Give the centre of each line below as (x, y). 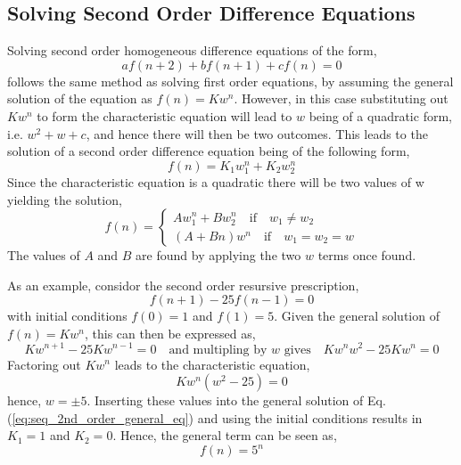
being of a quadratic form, (380, 115)
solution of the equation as (80, 98)
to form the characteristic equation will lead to (165, 115)
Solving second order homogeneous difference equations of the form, (192, 50)
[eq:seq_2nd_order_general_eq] (100, 417)
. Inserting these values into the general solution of (225, 400)
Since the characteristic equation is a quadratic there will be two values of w (216, 181)
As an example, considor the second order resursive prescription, (183, 285)
